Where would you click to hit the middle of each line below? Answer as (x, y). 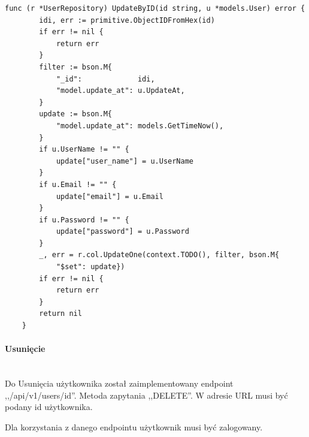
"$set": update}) (90, 267)
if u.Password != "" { (84, 220)
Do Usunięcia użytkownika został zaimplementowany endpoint (119, 383)
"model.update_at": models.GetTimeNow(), (140, 126)
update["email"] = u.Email (110, 196)
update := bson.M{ (75, 114)
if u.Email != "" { (78, 184)
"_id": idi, (105, 79)
